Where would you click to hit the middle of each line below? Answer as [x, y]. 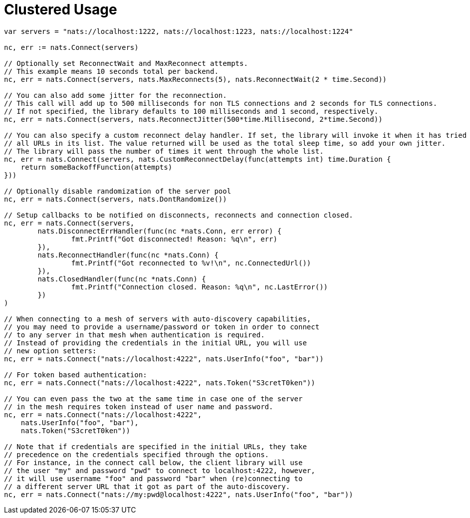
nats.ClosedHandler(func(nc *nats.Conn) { [122, 279]
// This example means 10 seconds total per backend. [111, 71]
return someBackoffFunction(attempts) [97, 167]
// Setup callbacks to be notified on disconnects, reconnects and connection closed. [179, 215]
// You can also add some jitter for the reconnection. [116, 95]
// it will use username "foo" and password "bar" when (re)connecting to [153, 478]
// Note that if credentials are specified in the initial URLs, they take [155, 446]
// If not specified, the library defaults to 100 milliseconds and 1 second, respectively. [191, 111]
